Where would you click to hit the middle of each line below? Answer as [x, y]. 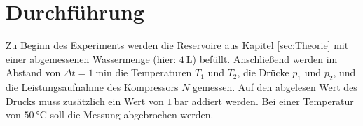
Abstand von [33, 72]
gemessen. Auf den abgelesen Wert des [275, 87]
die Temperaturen [153, 72]
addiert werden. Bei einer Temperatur [273, 100]
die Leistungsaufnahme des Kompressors [92, 87]
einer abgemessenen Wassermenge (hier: [91, 58]
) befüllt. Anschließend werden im [265, 58]
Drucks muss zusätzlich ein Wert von [85, 100]
